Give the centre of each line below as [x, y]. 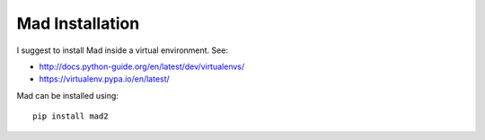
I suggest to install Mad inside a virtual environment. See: [123, 50]
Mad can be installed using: [67, 95]
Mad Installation [78, 23]
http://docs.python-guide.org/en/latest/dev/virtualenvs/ [142, 66]
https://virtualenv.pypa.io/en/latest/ [104, 79]
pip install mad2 [71, 116]
